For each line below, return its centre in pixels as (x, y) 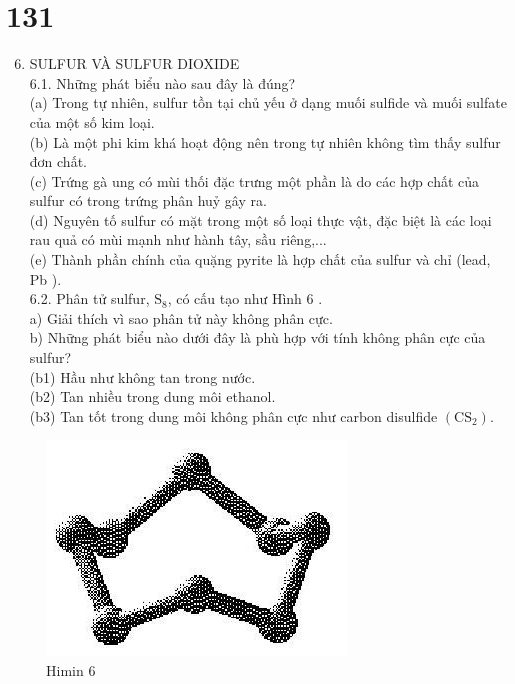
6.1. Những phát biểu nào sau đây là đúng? (162, 82)
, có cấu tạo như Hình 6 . (245, 298)
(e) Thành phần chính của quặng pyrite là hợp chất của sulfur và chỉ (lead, (260, 259)
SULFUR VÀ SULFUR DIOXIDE (134, 63)
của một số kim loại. (92, 121)
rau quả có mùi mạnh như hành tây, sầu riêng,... (178, 239)
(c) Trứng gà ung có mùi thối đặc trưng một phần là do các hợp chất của (254, 180)
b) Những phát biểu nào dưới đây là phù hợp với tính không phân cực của (257, 337)
